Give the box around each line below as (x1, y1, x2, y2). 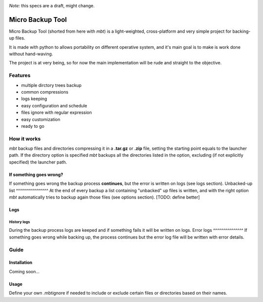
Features (9, 72, 31, 79)
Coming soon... (9, 268, 40, 274)
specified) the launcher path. (9, 159, 67, 165)
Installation (9, 260, 33, 265)
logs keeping (21, 96, 47, 102)
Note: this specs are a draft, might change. (9, 3, 95, 8)
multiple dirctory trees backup (21, 82, 82, 88)
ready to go (21, 123, 45, 129)
